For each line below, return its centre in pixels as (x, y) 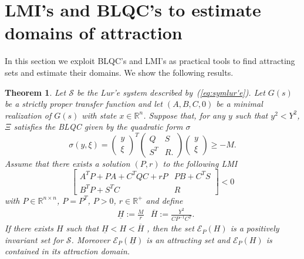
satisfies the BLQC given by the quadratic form (98, 127)
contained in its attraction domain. (67, 251)
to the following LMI (200, 163)
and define (164, 200)
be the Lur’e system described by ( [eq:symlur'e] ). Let (171, 92)
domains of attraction (94, 33)
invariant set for (34, 239)
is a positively (255, 228)
